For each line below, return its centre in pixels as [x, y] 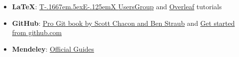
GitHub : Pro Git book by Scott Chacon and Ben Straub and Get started [123, 23]
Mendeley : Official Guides [53, 48]
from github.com [37, 32]
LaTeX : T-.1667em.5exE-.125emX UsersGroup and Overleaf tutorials [117, 6]
